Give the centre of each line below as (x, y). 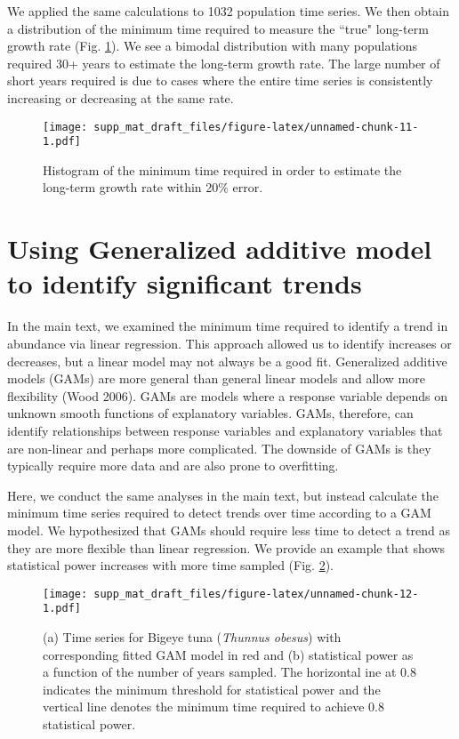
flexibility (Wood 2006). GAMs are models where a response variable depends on (227, 395)
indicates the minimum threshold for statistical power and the (212, 689)
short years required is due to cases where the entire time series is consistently (220, 80)
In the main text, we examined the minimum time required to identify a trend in (228, 326)
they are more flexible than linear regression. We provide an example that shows (226, 547)
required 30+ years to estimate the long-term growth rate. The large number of (224, 63)
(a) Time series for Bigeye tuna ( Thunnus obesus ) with (192, 637)
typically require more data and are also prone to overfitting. (173, 466)
